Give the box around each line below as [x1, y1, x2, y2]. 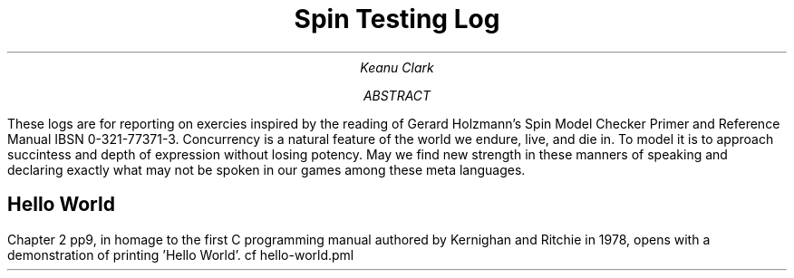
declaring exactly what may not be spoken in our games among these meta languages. [7, 161, 526, 177]
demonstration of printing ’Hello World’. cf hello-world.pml [7, 246, 354, 263]
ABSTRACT [363, 87, 431, 103]
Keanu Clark [360, 59, 434, 75]
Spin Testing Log [294, 4, 500, 34]
